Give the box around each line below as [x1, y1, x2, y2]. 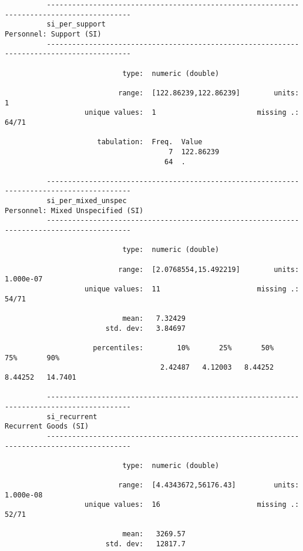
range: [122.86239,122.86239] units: [118, 88, 299, 97]
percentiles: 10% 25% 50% [93, 343, 274, 352]
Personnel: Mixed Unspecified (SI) [5, 206, 144, 215]
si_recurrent [46, 412, 97, 421]
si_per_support [46, 20, 106, 29]
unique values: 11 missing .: [85, 285, 299, 294]
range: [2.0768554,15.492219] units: [118, 265, 299, 274]
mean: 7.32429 [122, 314, 186, 323]
